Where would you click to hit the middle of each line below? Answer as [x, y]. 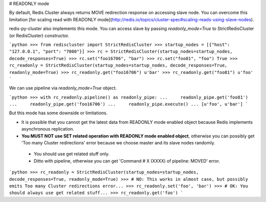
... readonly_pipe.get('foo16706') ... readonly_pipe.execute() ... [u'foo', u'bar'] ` [129, 104]
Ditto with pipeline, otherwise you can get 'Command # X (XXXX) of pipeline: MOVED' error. [127, 161]
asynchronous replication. [48, 129]
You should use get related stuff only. [72, 154]
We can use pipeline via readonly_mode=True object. [63, 88]
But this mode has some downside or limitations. [58, 113]
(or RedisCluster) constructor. [39, 35]
